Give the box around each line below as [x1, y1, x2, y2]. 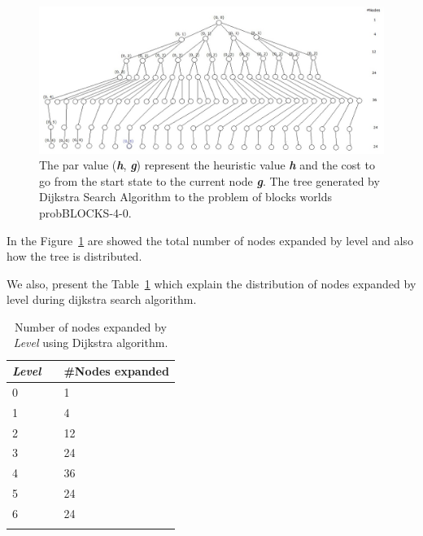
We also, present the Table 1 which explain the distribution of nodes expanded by [7, 275, 416, 292]
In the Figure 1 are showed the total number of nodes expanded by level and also [7, 231, 413, 248]
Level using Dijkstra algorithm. [13, 334, 168, 351]
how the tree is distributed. [7, 248, 142, 265]
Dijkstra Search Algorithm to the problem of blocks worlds [39, 188, 332, 205]
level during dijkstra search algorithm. [7, 291, 197, 308]
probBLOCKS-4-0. [39, 204, 132, 221]
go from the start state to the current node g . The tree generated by [39, 172, 380, 189]
